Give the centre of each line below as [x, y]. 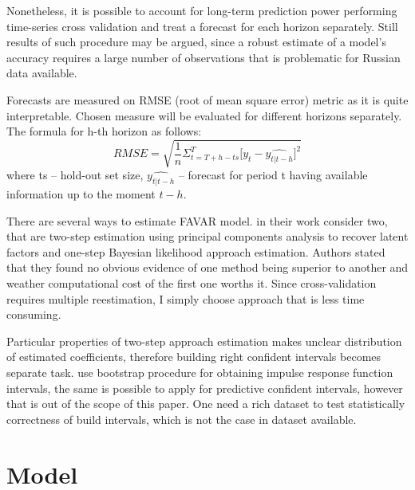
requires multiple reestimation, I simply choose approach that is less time [186, 298]
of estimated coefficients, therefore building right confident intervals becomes [194, 357]
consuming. [34, 314]
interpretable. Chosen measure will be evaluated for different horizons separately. [204, 115]
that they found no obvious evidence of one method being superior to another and [207, 267]
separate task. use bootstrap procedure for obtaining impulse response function [200, 372]
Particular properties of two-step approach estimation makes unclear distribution [204, 341]
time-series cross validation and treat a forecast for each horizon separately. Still [202, 26]
